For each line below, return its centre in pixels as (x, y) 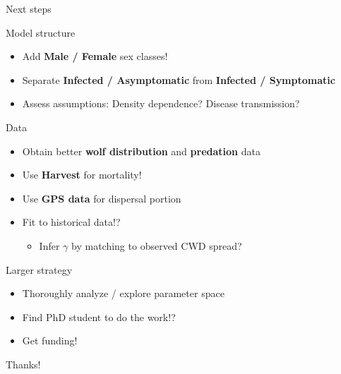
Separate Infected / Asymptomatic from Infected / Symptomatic (179, 79)
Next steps (29, 8)
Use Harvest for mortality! (82, 175)
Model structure (41, 32)
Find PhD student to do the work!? (99, 316)
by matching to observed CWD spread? (157, 245)
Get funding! (50, 340)
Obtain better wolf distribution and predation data (141, 151)
